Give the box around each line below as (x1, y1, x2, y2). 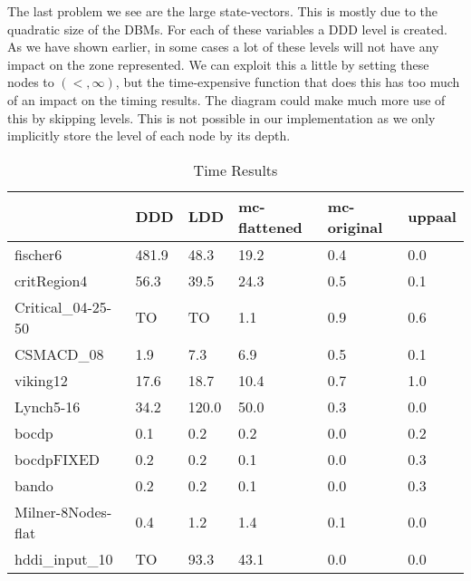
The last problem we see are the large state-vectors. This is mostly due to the (7, 2, 438, 20)
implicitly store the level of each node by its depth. (7, 126, 291, 145)
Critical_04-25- (14, 295, 112, 317)
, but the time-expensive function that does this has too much (115, 73, 460, 92)
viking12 (14, 369, 68, 391)
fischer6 (14, 243, 62, 265)
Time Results (193, 159, 278, 180)
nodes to (7, 73, 54, 92)
